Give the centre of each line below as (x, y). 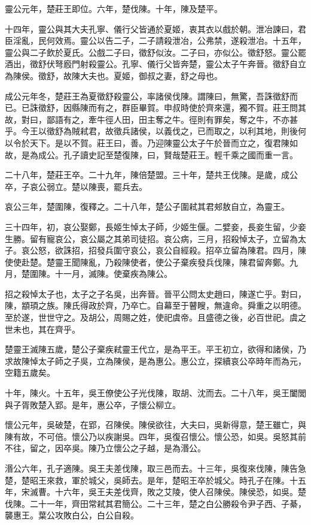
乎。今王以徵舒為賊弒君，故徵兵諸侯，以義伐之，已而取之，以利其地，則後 (151, 131)
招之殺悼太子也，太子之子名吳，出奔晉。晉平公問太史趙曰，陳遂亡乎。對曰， (155, 293)
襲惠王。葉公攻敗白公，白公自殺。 (72, 515)
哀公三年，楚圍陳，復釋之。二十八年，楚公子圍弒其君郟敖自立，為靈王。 (147, 206)
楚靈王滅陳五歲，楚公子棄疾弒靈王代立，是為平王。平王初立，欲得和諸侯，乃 (155, 349)
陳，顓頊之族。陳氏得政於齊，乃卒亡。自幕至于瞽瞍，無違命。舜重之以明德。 (155, 305)
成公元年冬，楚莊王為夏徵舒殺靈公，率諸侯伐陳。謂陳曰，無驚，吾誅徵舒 (147, 96)
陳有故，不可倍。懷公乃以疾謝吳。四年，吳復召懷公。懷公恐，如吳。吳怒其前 (155, 436)
